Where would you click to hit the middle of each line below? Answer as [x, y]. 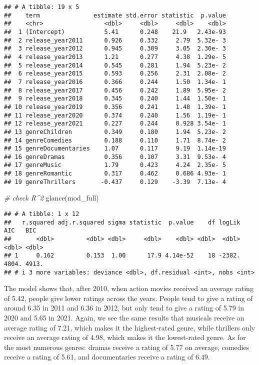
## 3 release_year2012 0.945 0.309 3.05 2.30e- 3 [115, 49]
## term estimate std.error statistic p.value [115, 15]
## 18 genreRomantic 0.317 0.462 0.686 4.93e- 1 [115, 174]
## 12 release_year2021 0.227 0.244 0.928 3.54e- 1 [115, 124]
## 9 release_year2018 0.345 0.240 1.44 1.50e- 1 [115, 99]
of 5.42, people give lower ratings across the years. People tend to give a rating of [128, 298]
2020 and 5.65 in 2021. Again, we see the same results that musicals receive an [124, 318]
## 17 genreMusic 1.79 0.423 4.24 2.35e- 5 [115, 165]
